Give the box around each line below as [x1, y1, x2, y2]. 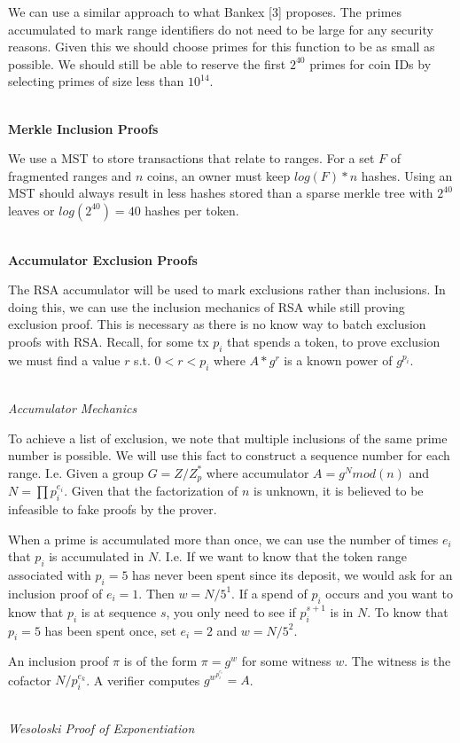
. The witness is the [344, 652, 451, 670]
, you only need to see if [166, 602, 296, 621]
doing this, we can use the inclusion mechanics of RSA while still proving [8, 297, 405, 316]
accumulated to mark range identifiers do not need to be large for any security [8, 20, 433, 38]
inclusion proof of [8, 583, 103, 602]
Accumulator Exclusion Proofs [8, 250, 198, 269]
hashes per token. [144, 200, 239, 219]
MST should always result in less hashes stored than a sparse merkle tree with [8, 184, 433, 202]
